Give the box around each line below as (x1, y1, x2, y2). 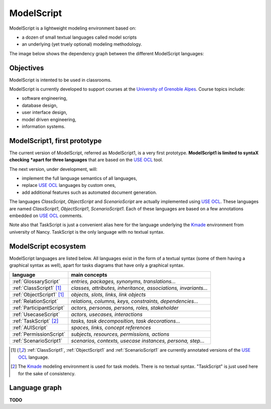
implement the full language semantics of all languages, (22, 175, 138, 181)
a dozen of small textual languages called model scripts (22, 34, 137, 40)
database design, (22, 102, 58, 108)
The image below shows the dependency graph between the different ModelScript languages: (9, 50, 204, 56)
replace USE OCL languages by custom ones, (22, 182, 116, 188)
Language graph (9, 383, 62, 392)
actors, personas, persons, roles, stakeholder (71, 304, 179, 312)
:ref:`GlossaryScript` (12, 278, 60, 285)
